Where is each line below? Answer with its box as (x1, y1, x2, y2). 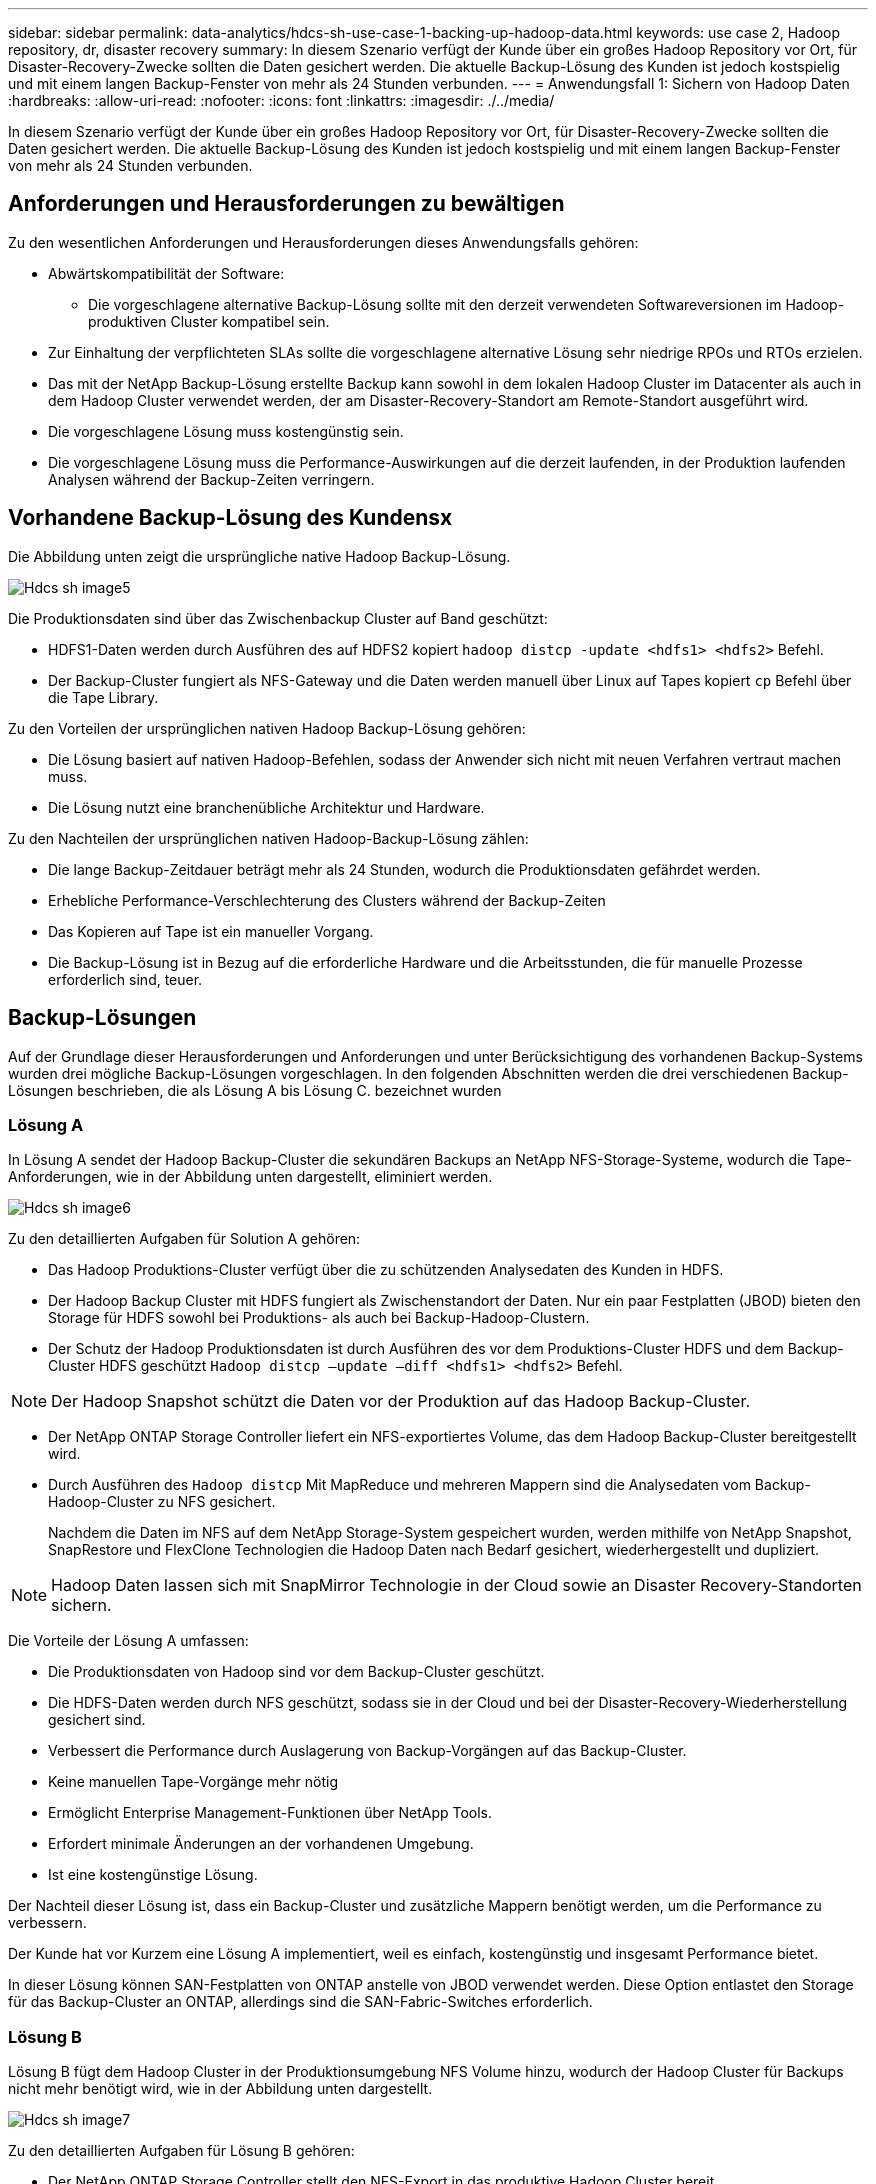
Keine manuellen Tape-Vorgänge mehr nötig (48, 1773, 339, 1791)
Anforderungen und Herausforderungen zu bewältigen (8, 191, 565, 217)
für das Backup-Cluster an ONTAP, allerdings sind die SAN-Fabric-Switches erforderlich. (8, 1993, 593, 2011)
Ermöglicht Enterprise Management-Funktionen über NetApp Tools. (48, 1804, 493, 1822)
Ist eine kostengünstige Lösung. (48, 1866, 258, 1884)
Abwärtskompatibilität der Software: (48, 264, 285, 282)
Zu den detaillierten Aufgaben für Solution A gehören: (8, 1230, 361, 1248)
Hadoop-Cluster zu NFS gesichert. (48, 1493, 276, 1511)
